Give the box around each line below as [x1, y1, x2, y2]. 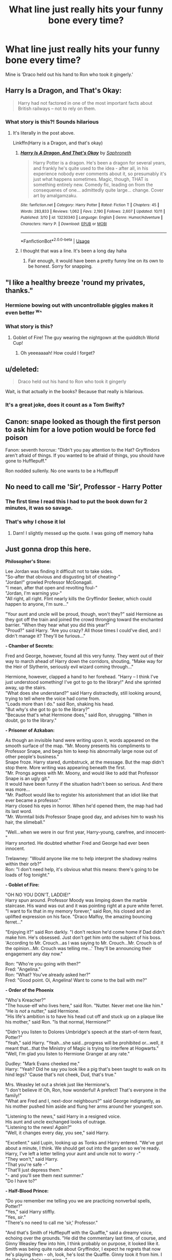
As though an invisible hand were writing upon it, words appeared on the [5, 737, 159, 744]
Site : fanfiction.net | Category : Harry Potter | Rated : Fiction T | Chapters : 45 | [20, 202, 159, 208]
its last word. [5, 808, 32, 814]
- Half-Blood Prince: [5, 1188, 49, 1194]
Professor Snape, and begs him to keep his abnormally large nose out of [5, 748, 158, 754]
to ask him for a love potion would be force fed [5, 425, 156, 434]
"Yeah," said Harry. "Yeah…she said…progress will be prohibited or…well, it [5, 1040, 164, 1046]
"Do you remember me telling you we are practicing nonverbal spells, [5, 1198, 152, 1204]
